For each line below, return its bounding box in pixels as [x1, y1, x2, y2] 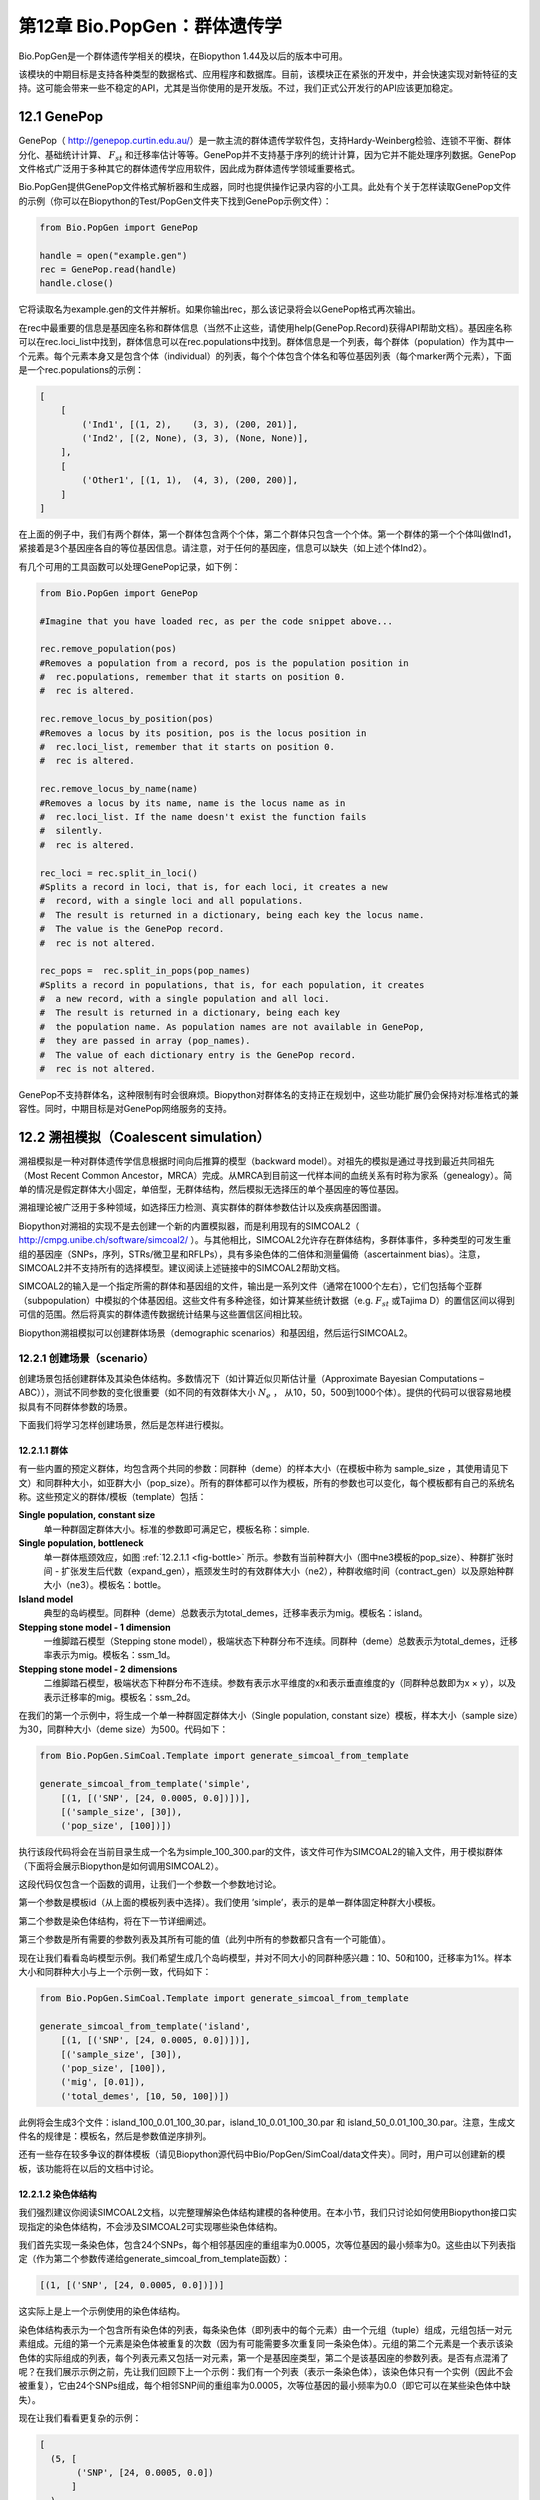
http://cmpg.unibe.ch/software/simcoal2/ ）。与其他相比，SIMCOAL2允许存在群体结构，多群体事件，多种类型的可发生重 [18, 1234, 512, 1246]
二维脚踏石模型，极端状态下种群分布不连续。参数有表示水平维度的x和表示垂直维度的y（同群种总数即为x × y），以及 [43, 1677, 517, 1689]
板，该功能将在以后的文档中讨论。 [18, 2162, 159, 2174]
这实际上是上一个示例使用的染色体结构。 [18, 2305, 185, 2317]
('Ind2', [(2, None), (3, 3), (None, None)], [81, 433, 309, 444]
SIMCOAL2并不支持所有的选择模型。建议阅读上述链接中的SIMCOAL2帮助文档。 [18, 1262, 345, 1274]
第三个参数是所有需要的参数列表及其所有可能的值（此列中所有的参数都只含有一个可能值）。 [18, 1933, 391, 1945]
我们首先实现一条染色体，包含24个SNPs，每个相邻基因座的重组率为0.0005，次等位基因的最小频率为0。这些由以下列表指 [18, 2239, 517, 2251]
